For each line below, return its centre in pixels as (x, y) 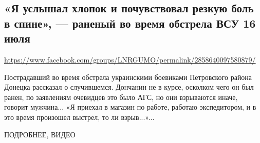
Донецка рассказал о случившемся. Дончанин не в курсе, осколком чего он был (129, 87)
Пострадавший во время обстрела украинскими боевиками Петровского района (128, 77)
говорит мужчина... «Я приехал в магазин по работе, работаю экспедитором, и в (130, 107)
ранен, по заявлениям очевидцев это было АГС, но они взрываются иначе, (121, 97)
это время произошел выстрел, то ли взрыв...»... (79, 117)
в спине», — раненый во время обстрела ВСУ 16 (130, 23)
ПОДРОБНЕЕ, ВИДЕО (40, 134)
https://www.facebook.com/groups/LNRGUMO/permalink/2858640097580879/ (130, 59)
